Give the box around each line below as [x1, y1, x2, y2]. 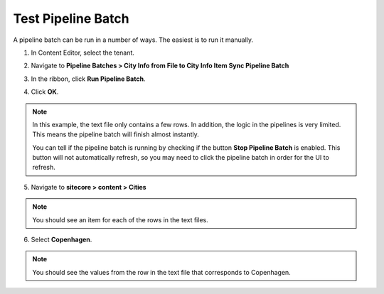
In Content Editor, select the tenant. [31, 48, 135, 57]
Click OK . [31, 87, 59, 96]
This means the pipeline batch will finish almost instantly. [32, 130, 199, 138]
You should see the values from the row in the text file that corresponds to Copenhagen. [32, 268, 291, 276]
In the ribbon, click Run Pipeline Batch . [31, 75, 146, 83]
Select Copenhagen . [31, 235, 92, 244]
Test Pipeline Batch [13, 11, 129, 26]
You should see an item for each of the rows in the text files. [32, 215, 209, 224]
